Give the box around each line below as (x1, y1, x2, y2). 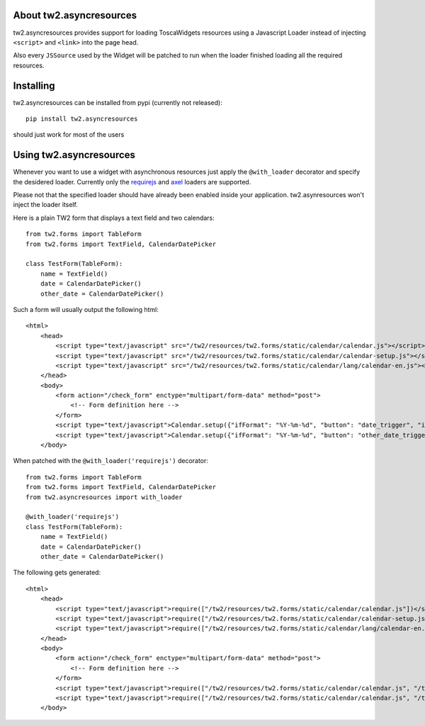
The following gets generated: (13, 568, 101, 577)
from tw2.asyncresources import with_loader (25, 493, 183, 501)
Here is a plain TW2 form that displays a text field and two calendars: (13, 213, 215, 222)
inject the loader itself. (13, 201, 78, 209)
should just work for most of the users (13, 130, 125, 139)
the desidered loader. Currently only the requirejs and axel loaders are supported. (13, 177, 251, 186)
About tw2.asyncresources (13, 9, 137, 21)
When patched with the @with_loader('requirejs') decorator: (13, 457, 209, 465)
